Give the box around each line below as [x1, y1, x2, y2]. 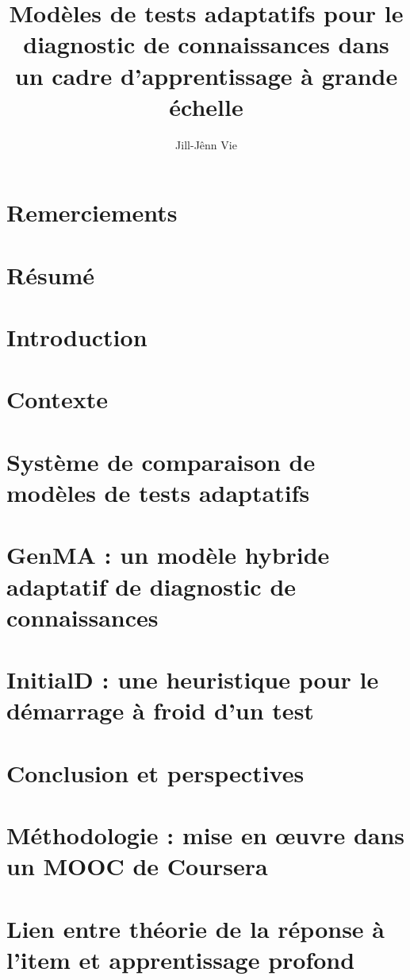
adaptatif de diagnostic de [6, 569, 297, 602]
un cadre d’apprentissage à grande [14, 59, 398, 91]
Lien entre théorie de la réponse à [6, 912, 385, 944]
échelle [169, 90, 243, 122]
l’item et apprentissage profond [6, 943, 355, 975]
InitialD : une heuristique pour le [6, 663, 379, 696]
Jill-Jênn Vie [175, 136, 237, 152]
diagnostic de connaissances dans [23, 28, 389, 60]
